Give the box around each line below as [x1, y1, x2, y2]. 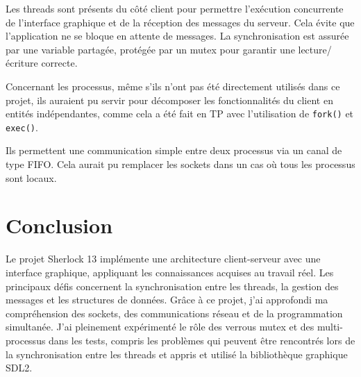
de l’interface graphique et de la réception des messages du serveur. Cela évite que [6, 15, 355, 29]
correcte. [41, 56, 78, 70]
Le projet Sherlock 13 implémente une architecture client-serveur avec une [6, 251, 321, 266]
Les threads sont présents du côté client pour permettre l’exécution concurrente [6, 1, 344, 15]
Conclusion [6, 211, 113, 240]
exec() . [6, 119, 38, 134]
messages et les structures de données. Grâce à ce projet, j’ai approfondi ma [6, 292, 328, 307]
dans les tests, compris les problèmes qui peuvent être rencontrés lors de [49, 333, 355, 347]
